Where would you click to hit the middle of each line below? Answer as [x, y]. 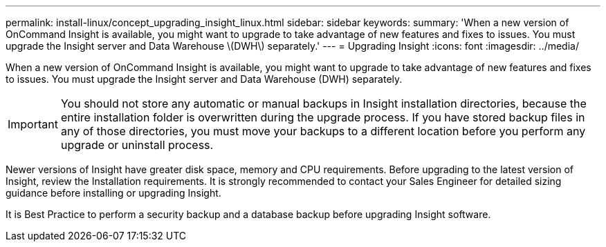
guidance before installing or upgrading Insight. [113, 193]
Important [33, 124]
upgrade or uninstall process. [137, 145]
